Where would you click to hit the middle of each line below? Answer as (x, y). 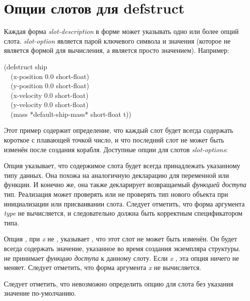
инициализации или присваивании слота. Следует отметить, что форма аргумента (124, 203)
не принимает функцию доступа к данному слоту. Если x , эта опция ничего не (122, 258)
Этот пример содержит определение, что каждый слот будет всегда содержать (119, 130)
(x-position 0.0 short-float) (50, 76)
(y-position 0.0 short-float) (50, 86)
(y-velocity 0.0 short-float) (49, 104)
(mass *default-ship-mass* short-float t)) (71, 114)
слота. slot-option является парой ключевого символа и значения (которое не (117, 40)
